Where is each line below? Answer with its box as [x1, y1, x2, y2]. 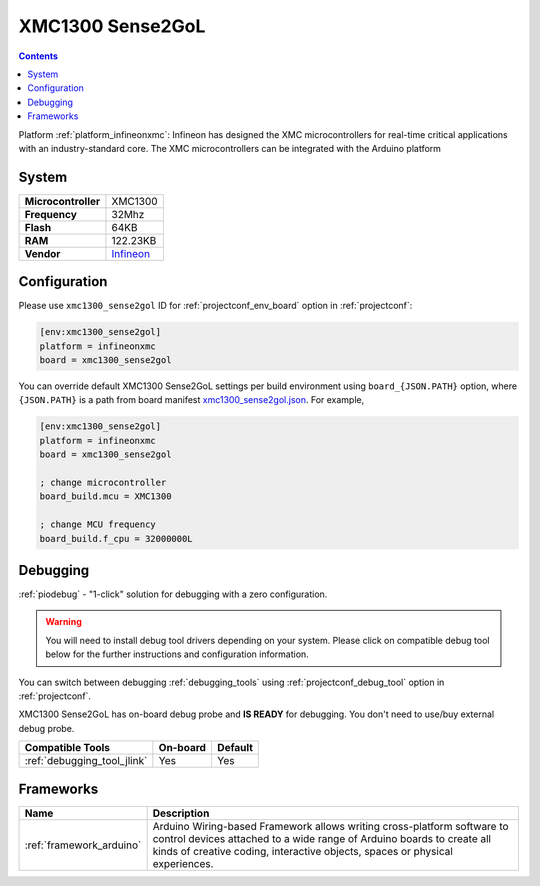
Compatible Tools [24, 741, 110, 755]
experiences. [152, 856, 214, 870]
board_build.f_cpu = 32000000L [39, 533, 194, 544]
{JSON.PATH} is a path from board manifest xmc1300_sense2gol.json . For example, [18, 394, 365, 406]
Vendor [24, 246, 61, 260]
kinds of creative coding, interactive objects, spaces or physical [152, 844, 454, 858]
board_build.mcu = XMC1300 [39, 491, 172, 502]
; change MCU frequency [39, 519, 157, 530]
